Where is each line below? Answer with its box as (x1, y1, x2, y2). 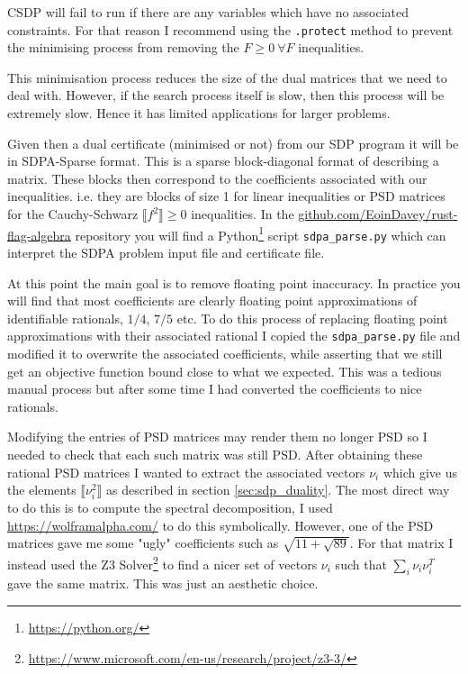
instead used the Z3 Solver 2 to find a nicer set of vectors (7, 552, 318, 573)
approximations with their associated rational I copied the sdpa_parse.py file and (7, 326, 461, 345)
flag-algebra (7, 225, 71, 244)
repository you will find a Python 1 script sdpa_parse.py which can (75, 223, 446, 244)
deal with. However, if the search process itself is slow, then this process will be (7, 86, 445, 105)
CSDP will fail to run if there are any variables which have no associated (7, 3, 409, 21)
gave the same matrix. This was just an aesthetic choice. (7, 574, 319, 593)
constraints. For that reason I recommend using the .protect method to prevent (7, 20, 454, 39)
